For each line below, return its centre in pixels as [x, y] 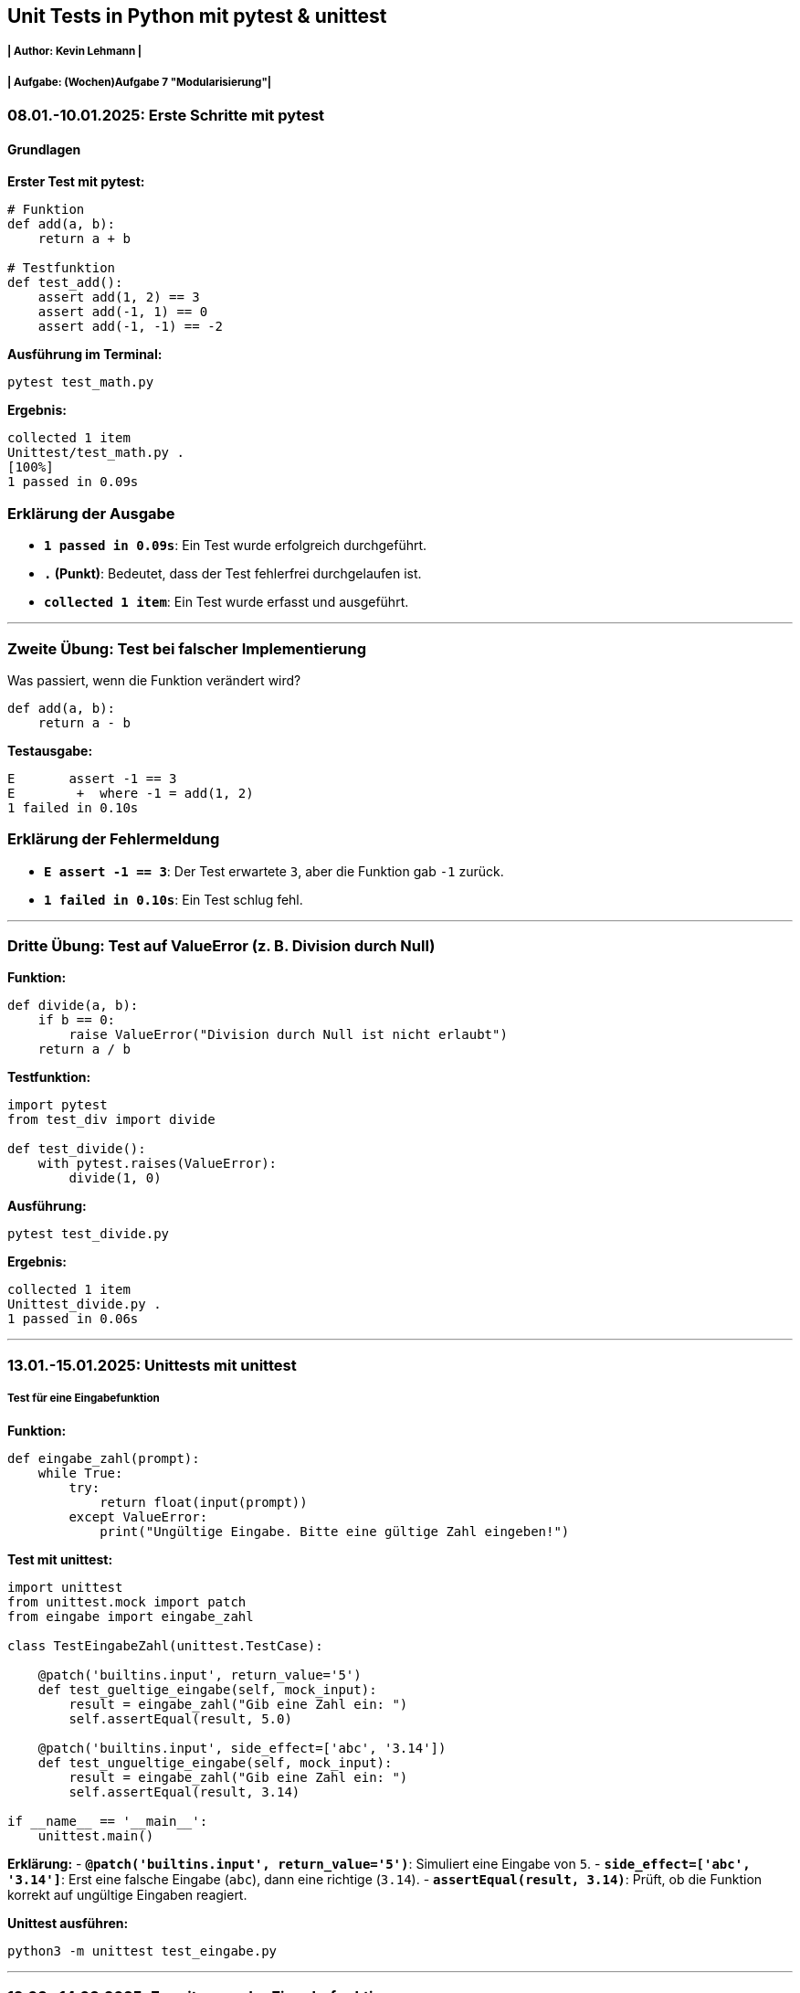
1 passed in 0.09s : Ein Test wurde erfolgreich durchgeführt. [236, 546]
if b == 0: [77, 1020]
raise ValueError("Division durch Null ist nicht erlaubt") [288, 1035]
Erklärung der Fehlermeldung [114, 839]
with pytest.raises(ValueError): [158, 1164]
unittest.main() [96, 1835]
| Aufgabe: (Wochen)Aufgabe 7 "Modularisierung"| [140, 82]
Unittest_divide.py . [84, 1304]
